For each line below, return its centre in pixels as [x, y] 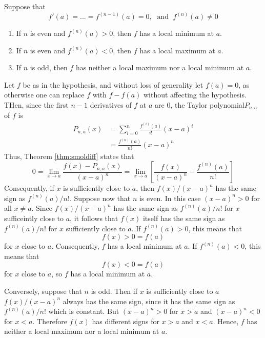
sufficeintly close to [34, 218]
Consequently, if [29, 188]
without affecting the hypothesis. [195, 95]
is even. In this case [170, 198]
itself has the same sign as [184, 218]
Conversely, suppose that [43, 291]
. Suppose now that [100, 198]
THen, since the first [36, 105]
